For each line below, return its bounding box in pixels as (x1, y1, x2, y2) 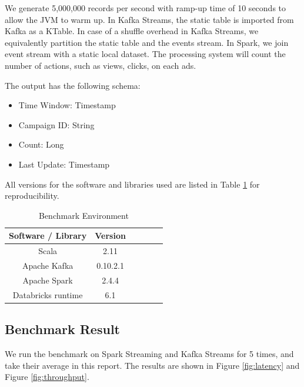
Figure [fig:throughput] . (5, 371, 89, 383)
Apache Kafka (22, 259, 74, 271)
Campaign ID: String (18, 118, 95, 131)
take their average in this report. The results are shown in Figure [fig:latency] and (5, 359, 300, 371)
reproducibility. (5, 189, 59, 202)
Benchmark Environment (38, 209, 129, 221)
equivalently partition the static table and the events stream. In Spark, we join (5, 36, 289, 48)
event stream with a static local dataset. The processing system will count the (5, 48, 286, 60)
